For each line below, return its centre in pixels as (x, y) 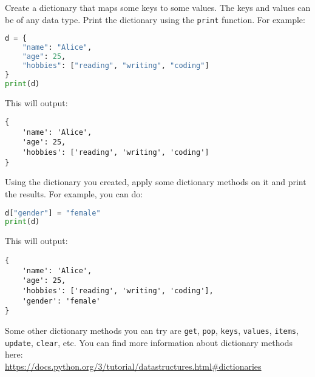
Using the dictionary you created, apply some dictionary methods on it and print (156, 182)
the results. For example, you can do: (74, 193)
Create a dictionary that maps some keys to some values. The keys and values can (158, 7)
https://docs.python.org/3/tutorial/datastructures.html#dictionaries (133, 366)
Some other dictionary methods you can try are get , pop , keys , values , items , (152, 330)
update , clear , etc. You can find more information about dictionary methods (149, 342)
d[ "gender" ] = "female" (53, 213)
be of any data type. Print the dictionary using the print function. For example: (155, 19)
